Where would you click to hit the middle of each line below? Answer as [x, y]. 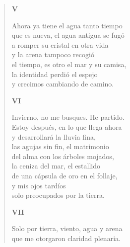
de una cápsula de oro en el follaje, [65, 175]
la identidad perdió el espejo [55, 74]
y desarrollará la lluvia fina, [54, 136]
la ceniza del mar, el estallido [56, 166]
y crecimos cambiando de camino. [63, 84]
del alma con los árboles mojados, [63, 156]
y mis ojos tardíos [39, 185]
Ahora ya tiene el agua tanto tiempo [67, 25]
